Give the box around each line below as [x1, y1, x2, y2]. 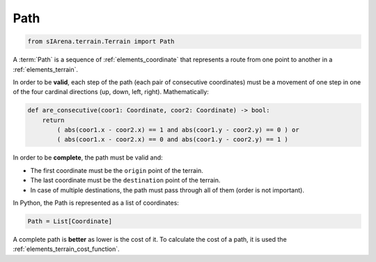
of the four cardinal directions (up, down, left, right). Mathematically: [13, 88, 209, 96]
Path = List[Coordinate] [27, 217, 113, 225]
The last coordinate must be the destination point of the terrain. [30, 176, 221, 185]
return [42, 116, 65, 124]
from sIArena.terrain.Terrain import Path [27, 38, 175, 45]
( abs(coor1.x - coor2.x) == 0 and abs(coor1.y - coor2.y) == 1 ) [56, 136, 289, 144]
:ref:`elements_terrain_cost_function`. [13, 245, 120, 254]
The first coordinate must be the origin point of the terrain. [30, 166, 203, 174]
